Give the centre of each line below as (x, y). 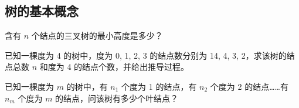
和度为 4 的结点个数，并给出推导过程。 (114, 67)
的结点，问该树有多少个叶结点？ (117, 98)
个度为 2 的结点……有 (249, 86)
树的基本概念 (42, 11)
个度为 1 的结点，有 (159, 86)
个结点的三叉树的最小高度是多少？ (97, 36)
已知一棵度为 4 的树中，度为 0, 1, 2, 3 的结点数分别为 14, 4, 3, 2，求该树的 (146, 55)
